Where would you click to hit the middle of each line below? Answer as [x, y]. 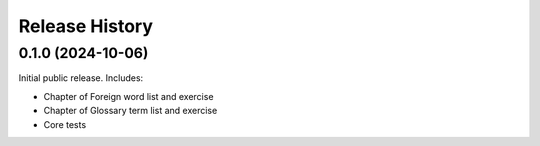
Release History [86, 26]
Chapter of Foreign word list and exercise [128, 96]
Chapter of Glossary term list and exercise [130, 111]
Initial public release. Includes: [81, 78]
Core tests [65, 124]
